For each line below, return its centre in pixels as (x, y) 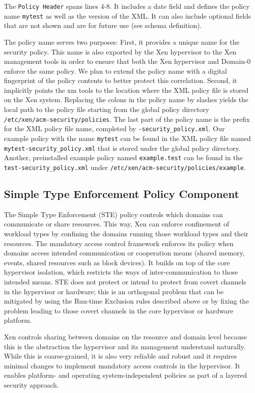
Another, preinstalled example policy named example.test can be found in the (123, 157)
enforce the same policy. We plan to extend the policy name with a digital (115, 70)
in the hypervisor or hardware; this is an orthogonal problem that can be (114, 291)
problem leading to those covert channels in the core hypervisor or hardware (119, 310)
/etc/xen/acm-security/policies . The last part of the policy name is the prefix (127, 119)
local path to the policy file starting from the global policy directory (107, 109)
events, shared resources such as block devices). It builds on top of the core (117, 262)
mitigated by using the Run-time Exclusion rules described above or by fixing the (127, 301)
